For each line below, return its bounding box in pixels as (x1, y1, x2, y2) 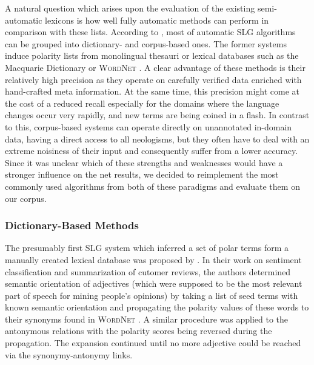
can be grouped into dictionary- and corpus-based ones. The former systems (5, 37, 287, 50)
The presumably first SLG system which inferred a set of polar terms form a (5, 241, 289, 254)
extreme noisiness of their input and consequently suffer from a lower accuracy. (5, 144, 298, 157)
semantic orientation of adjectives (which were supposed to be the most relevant (5, 277, 302, 290)
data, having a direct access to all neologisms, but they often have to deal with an (5, 132, 310, 145)
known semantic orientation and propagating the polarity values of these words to (5, 301, 309, 313)
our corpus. (5, 192, 47, 204)
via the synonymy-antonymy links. (5, 348, 133, 361)
